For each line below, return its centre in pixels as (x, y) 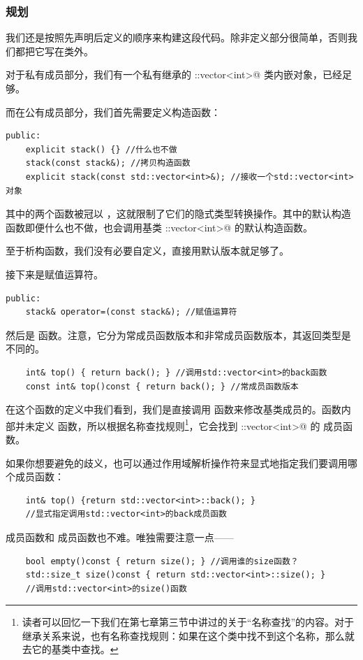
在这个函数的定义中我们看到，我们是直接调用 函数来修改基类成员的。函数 (173, 409)
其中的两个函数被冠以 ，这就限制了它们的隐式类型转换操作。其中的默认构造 (178, 214)
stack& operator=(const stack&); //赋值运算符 (131, 312)
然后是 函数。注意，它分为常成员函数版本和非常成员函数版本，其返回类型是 (178, 335)
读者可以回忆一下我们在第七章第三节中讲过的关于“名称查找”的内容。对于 (188, 622)
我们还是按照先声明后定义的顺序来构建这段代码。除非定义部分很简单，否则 (177, 37)
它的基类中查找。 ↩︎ (75, 649)
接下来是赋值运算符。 (54, 274)
